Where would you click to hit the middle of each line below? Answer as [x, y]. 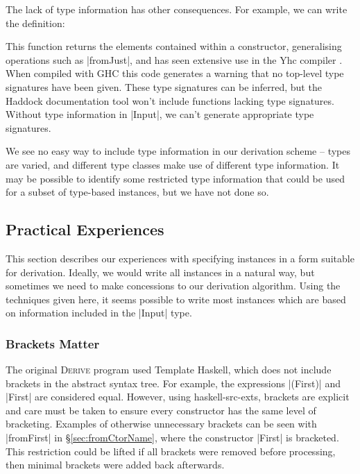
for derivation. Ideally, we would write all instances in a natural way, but [160, 272]
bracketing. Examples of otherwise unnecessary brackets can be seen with [161, 424]
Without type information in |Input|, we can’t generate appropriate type [160, 114]
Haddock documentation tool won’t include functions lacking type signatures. [170, 100]
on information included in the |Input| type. [99, 313]
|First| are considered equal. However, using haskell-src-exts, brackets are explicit [178, 397]
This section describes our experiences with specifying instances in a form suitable [180, 258]
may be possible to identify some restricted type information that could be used [175, 178]
